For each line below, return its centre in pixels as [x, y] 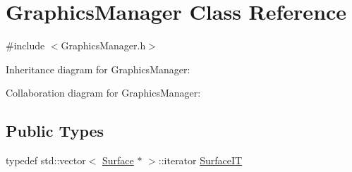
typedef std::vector [46, 160]
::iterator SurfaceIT [200, 160]
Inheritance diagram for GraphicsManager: [98, 69]
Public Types [55, 131]
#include [25, 45]
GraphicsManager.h [103, 45]
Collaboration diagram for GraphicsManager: [103, 93]
